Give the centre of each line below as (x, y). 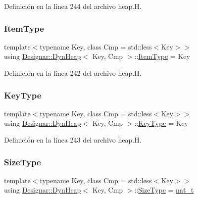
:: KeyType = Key (161, 123)
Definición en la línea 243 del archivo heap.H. (73, 140)
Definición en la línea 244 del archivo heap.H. (73, 6)
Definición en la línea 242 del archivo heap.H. (73, 73)
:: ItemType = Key (162, 56)
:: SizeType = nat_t (164, 190)
